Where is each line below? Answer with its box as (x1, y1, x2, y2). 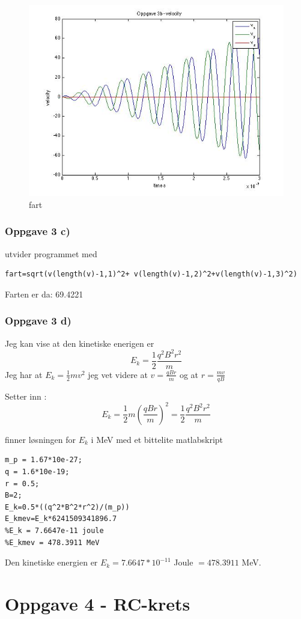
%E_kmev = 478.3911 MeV (5, 538, 100, 547)
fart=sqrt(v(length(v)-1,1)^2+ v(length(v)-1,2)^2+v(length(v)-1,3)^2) (5, 270, 297, 279)
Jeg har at (5, 368, 43, 380)
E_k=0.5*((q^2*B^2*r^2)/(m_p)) (5, 502, 130, 511)
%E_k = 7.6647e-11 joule (5, 526, 104, 535)
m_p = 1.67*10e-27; (5, 456, 82, 465)
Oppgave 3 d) (5, 313, 71, 328)
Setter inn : (5, 389, 47, 402)
